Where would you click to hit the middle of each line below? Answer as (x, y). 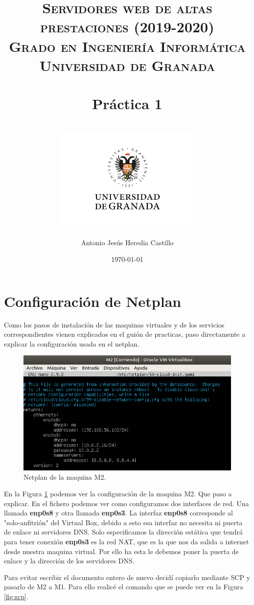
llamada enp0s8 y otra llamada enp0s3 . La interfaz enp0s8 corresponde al (118, 513)
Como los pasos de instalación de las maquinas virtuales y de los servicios (114, 324)
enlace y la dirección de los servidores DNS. (69, 561)
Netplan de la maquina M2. (65, 477)
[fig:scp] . (16, 596)
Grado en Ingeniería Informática (127, 46)
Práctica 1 (127, 104)
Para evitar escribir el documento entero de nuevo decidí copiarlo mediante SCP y (127, 577)
